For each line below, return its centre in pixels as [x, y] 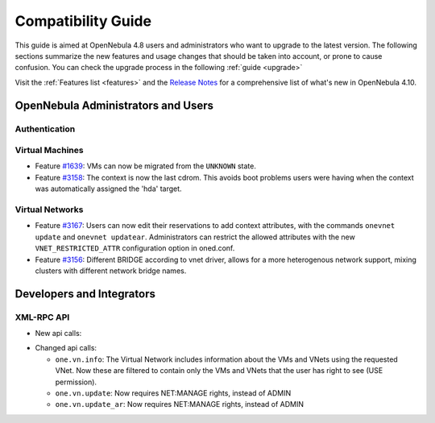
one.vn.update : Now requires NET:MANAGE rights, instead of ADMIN [173, 393]
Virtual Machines [49, 151]
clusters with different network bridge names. [111, 271]
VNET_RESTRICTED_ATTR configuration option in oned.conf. [135, 248]
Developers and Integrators [85, 294]
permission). [76, 382]
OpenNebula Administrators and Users [114, 105]
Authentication [45, 129]
